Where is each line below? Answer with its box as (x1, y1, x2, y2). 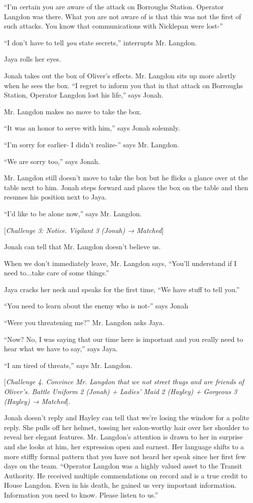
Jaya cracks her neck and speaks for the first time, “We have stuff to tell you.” (4, 284, 240, 294)
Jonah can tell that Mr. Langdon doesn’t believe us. (4, 241, 161, 252)
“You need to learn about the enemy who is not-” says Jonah (4, 301, 189, 311)
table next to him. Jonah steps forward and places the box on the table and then (4, 182, 248, 192)
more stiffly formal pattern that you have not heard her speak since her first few (4, 451, 246, 461)
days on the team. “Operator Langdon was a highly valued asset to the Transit (4, 461, 242, 471)
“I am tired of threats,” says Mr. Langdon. (4, 360, 132, 370)
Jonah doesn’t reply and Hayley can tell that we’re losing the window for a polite (4, 412, 250, 423)
